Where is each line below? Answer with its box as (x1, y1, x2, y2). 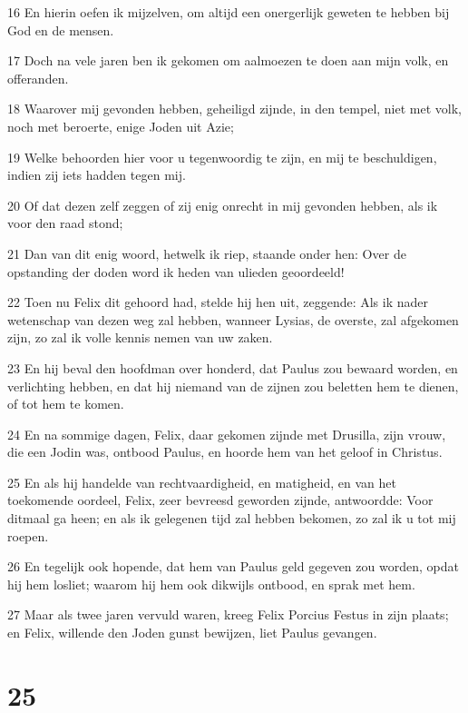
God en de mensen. (7, 20, 114, 39)
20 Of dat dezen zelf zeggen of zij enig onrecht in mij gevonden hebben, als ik (7, 195, 438, 214)
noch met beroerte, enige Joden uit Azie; (7, 116, 234, 135)
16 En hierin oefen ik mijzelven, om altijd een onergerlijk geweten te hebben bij (7, 3, 450, 21)
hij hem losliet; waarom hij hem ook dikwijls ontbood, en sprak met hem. (7, 574, 415, 593)
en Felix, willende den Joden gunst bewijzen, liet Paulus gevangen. (7, 623, 377, 642)
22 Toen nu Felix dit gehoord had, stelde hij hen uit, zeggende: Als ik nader (7, 292, 429, 312)
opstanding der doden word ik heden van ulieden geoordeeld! (7, 262, 345, 281)
